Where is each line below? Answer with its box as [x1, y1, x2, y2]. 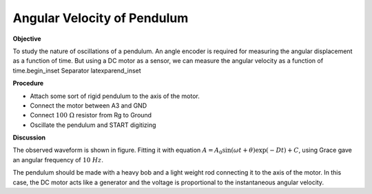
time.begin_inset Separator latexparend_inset [12, 66, 141, 75]
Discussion [12, 133, 46, 142]
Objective [12, 35, 41, 43]
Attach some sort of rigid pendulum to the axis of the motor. [30, 92, 200, 100]
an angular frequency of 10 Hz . [12, 155, 103, 164]
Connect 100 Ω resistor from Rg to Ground [30, 111, 152, 119]
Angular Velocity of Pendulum [12, 10, 189, 26]
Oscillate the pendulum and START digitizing [30, 121, 156, 129]
